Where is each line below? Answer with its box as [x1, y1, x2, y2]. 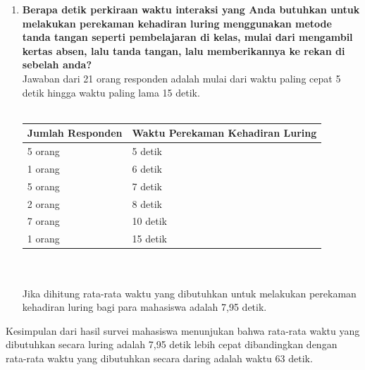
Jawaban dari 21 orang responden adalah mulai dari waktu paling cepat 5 [22, 70, 341, 85]
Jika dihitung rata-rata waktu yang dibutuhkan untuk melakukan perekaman [22, 285, 357, 300]
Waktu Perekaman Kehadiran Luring [132, 125, 317, 140]
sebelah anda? [22, 57, 92, 72]
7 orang [27, 214, 60, 228]
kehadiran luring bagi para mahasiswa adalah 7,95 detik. [22, 300, 267, 314]
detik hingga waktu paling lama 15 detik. [22, 85, 200, 99]
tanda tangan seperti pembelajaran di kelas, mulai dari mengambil [22, 30, 353, 44]
